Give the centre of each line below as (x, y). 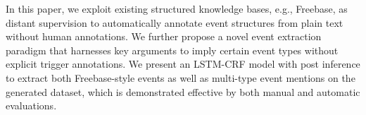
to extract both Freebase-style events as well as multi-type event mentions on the (181, 77)
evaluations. (31, 105)
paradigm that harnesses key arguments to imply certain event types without (172, 50)
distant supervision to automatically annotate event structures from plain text (175, 22)
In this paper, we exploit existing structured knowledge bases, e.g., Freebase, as (177, 8)
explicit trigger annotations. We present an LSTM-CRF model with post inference (183, 64)
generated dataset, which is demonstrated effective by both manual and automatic (183, 91)
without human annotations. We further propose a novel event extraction (164, 36)
